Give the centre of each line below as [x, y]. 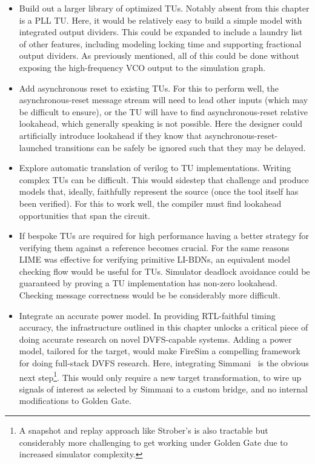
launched [35, 147]
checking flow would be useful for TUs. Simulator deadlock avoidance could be [164, 271]
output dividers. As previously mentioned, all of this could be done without [159, 55]
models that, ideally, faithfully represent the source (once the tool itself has [159, 191]
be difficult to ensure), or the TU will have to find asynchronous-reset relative [163, 111]
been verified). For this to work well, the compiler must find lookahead [150, 203]
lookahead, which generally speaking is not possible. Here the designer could [161, 123]
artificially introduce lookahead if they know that [111, 135]
